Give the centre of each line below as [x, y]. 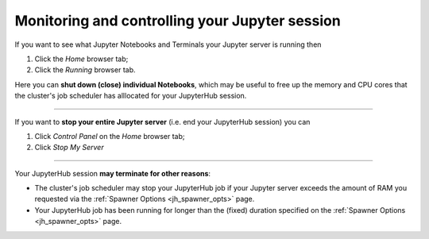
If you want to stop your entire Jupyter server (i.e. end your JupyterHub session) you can [162, 121]
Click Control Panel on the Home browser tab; [110, 136]
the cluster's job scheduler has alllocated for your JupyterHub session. [131, 96]
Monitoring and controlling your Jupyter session [178, 21]
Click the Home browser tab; [81, 59]
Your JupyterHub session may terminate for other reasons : [112, 173]
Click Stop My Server [69, 148]
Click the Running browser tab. [85, 70]
